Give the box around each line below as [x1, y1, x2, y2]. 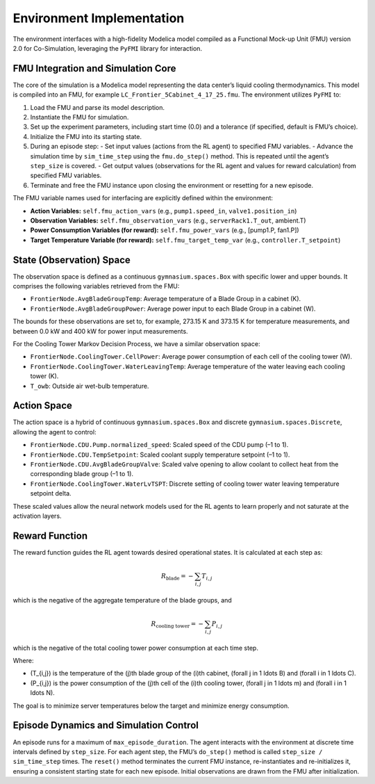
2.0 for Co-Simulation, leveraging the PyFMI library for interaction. [12, 44, 203, 52]
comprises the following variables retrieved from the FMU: [12, 282, 180, 290]
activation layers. [12, 512, 62, 520]
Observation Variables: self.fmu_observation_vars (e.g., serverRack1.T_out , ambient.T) [30, 216, 306, 224]
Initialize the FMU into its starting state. [30, 132, 142, 140]
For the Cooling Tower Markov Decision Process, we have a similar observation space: [12, 339, 260, 348]
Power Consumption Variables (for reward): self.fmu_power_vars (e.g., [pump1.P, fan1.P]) [30, 226, 299, 234]
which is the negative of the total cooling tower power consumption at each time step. [12, 644, 258, 652]
